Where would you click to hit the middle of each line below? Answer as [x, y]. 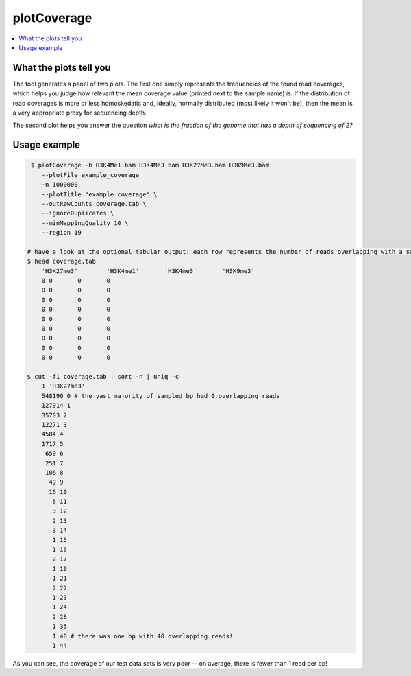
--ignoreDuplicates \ [78, 213]
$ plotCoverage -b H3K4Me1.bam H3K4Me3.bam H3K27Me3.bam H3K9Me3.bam [150, 165]
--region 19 [62, 233]
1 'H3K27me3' [63, 386]
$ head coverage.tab [61, 261]
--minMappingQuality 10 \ [85, 223]
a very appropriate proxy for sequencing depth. [79, 113]
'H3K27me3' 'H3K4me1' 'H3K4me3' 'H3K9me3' [148, 271]
